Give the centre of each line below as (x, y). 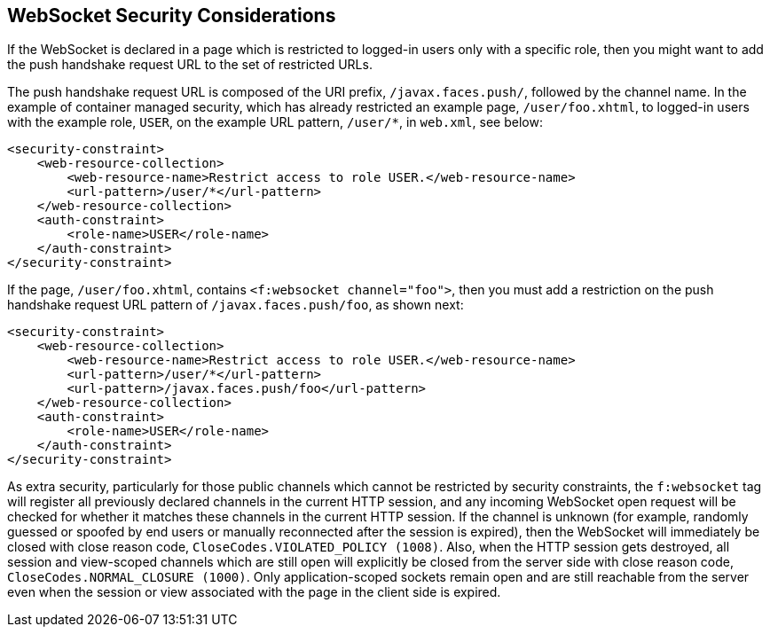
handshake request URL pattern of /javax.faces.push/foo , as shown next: (236, 305)
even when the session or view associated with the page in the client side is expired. (254, 592)
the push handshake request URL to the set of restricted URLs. (190, 65)
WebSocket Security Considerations (172, 16)
